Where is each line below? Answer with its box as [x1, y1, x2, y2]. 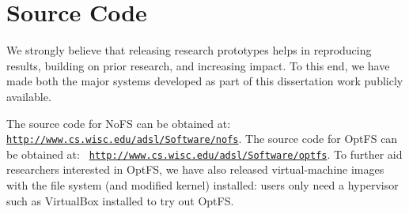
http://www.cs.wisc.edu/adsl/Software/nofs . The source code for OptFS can [6, 130, 398, 147]
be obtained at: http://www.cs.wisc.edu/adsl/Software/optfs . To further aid [6, 145, 403, 162]
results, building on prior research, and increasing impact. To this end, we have [6, 57, 390, 73]
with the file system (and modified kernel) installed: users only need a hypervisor [6, 177, 399, 193]
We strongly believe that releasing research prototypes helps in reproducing [6, 42, 372, 58]
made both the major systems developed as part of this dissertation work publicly [6, 73, 403, 89]
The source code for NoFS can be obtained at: [6, 115, 231, 131]
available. [6, 88, 51, 104]
